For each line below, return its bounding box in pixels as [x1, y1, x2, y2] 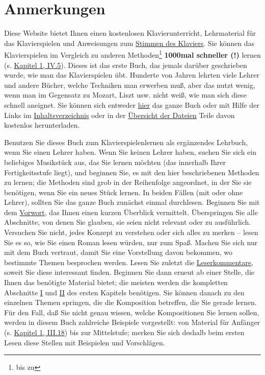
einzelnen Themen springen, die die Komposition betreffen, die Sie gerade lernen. [4, 297, 257, 308]
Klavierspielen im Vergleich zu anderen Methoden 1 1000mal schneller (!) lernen [4, 48, 261, 60]
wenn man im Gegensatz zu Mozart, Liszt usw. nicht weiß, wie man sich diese [4, 89, 247, 100]
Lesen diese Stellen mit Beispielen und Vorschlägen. [4, 337, 165, 347]
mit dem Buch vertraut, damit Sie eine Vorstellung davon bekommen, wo [4, 247, 232, 257]
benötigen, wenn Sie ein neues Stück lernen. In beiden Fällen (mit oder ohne [4, 186, 243, 197]
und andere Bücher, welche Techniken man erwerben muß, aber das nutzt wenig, [4, 79, 255, 90]
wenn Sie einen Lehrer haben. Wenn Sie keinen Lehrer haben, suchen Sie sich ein [4, 147, 256, 157]
